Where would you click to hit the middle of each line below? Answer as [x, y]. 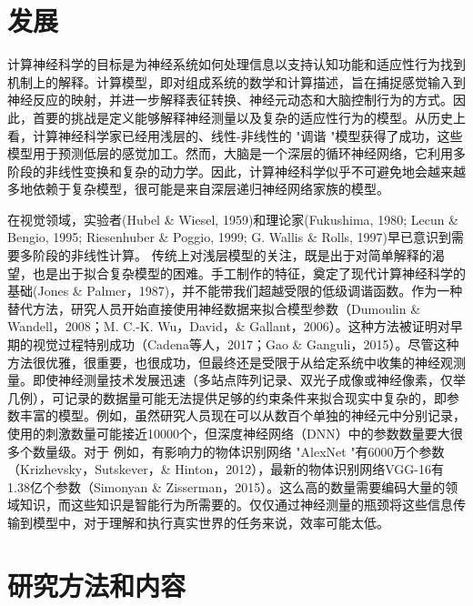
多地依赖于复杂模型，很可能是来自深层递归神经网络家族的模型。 [198, 189]
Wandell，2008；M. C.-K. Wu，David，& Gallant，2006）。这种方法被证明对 [229, 326]
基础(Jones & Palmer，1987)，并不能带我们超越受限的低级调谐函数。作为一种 [235, 291]
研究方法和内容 [97, 585]
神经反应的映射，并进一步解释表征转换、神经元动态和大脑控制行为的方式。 [230, 100]
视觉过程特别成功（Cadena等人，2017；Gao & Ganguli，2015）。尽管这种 [246, 344]
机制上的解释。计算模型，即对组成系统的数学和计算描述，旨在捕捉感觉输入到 [236, 81]
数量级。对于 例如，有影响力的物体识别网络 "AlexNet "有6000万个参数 [238, 451]
